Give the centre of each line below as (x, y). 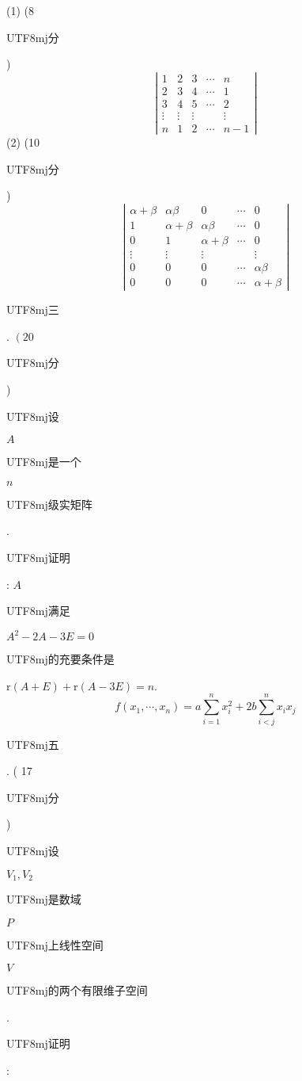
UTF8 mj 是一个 (44, 462)
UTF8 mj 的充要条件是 (60, 659)
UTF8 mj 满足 (38, 611)
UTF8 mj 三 (33, 309)
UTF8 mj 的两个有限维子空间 (77, 990)
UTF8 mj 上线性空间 (55, 944)
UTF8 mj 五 (33, 744)
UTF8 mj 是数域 (44, 899)
